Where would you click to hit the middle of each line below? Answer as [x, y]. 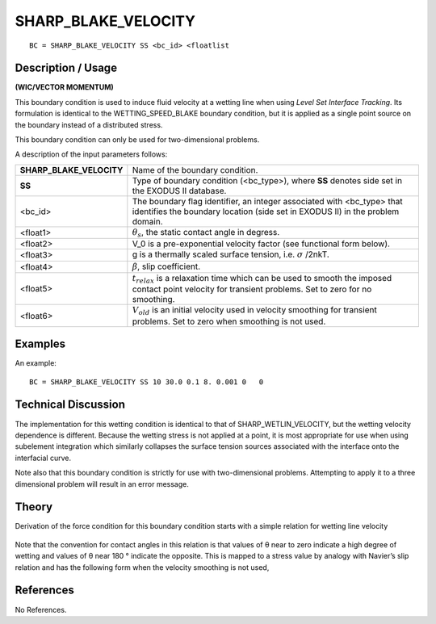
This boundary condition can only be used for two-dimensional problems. [137, 140]
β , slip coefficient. [166, 266]
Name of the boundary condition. [195, 170]
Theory [34, 507]
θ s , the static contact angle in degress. [206, 232]
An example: [36, 363]
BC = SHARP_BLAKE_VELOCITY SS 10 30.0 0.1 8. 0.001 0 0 [147, 382]
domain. [147, 221]
